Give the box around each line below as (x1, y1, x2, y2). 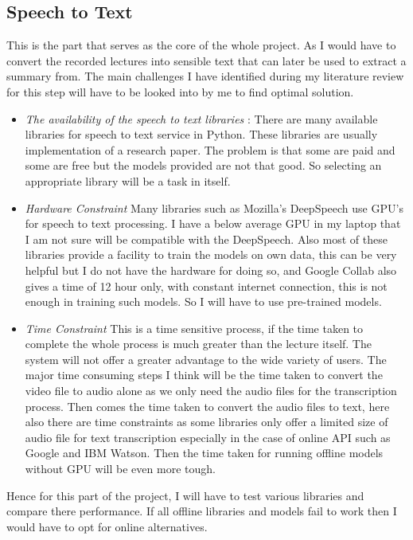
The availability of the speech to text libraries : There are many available (25, 110, 378, 127)
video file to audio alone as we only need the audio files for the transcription (25, 382, 397, 399)
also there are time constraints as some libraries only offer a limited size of (25, 413, 388, 430)
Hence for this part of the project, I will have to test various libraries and (6, 487, 364, 503)
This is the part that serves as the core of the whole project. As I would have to (6, 37, 396, 53)
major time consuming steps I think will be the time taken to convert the (25, 366, 383, 383)
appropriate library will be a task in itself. (25, 172, 231, 189)
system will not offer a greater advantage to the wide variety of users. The (25, 350, 387, 367)
